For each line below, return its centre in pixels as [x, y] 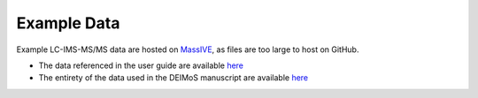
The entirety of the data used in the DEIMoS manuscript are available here [173, 78]
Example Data [68, 23]
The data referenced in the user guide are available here [141, 65]
